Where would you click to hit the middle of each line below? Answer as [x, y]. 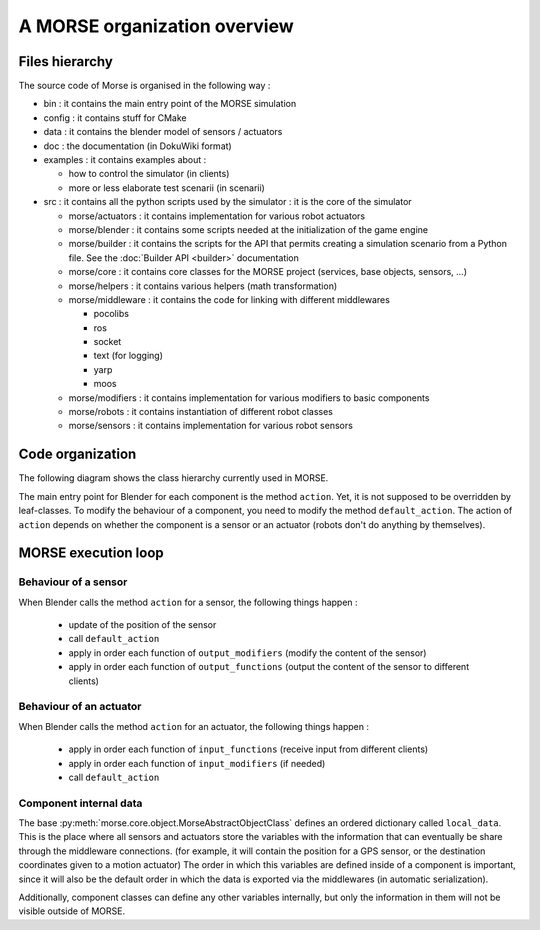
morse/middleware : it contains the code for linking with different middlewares [229, 299]
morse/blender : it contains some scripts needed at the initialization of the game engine [248, 229]
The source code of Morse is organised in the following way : [144, 86]
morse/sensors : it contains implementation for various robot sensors [211, 426]
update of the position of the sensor [142, 625]
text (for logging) [128, 356]
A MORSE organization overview [156, 26]
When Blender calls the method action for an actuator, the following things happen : [194, 726]
